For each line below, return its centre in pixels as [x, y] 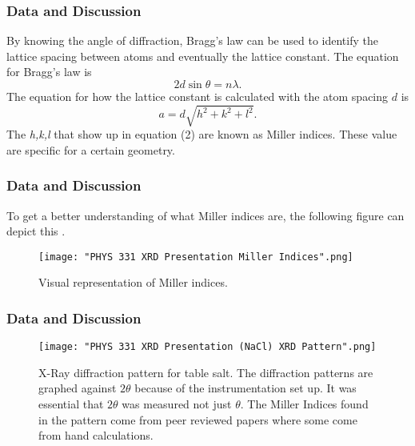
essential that [71, 404]
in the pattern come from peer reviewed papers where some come [198, 419]
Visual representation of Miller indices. [133, 282]
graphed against [78, 388]
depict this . [36, 231]
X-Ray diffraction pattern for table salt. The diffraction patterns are [206, 372]
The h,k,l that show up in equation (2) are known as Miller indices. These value [202, 134]
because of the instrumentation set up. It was [245, 388]
